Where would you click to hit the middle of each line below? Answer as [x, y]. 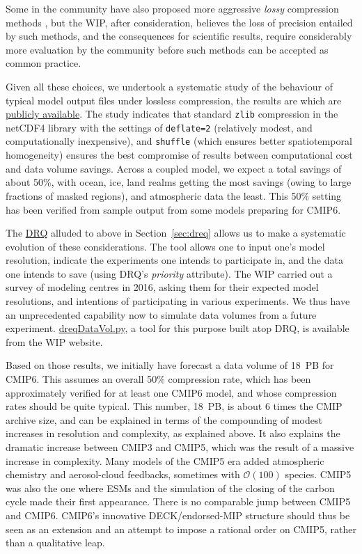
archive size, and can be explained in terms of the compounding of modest [164, 419]
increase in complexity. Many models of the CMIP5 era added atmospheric [165, 460]
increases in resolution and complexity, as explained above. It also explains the [173, 433]
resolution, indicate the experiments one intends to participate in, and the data [174, 260]
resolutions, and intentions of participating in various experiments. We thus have [178, 301]
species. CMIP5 [318, 474]
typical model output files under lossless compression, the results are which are [174, 100]
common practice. [44, 63]
